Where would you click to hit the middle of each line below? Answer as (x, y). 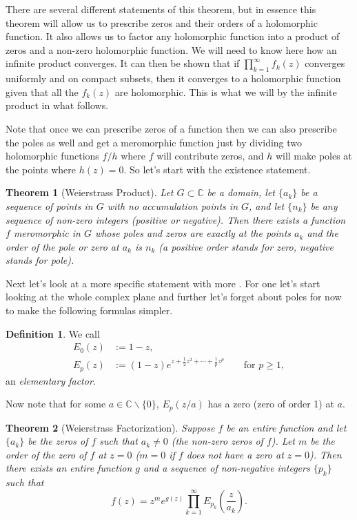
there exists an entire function (69, 468)
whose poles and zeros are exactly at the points (193, 233)
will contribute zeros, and (210, 156)
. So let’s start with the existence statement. (217, 169)
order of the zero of (46, 454)
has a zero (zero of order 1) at (271, 404)
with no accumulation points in (172, 205)
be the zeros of (58, 441)
